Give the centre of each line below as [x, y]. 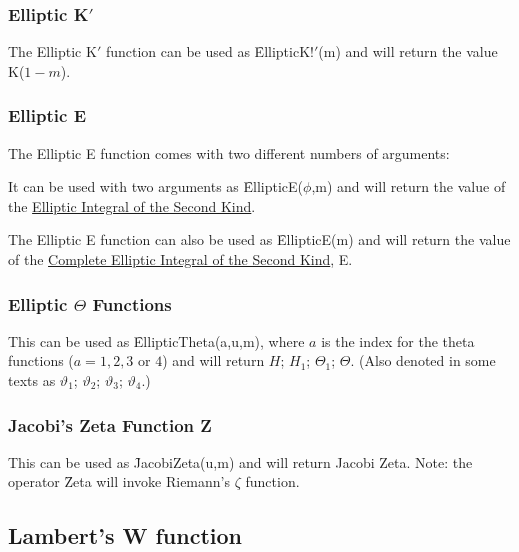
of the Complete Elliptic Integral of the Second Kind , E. [180, 259]
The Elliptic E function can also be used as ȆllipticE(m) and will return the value [259, 239]
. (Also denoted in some [423, 360]
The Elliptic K [52, 51]
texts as [32, 380]
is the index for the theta [398, 340]
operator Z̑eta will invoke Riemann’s [119, 481]
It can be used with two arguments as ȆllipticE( [156, 186]
